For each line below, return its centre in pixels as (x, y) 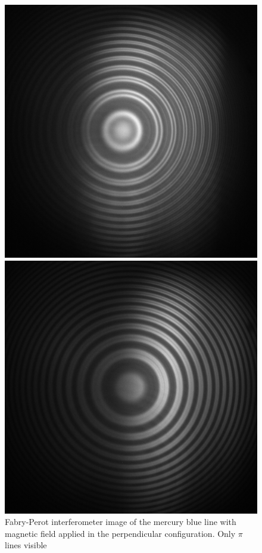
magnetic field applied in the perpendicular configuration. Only (120, 533)
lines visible (26, 545)
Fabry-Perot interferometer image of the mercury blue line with (121, 522)
